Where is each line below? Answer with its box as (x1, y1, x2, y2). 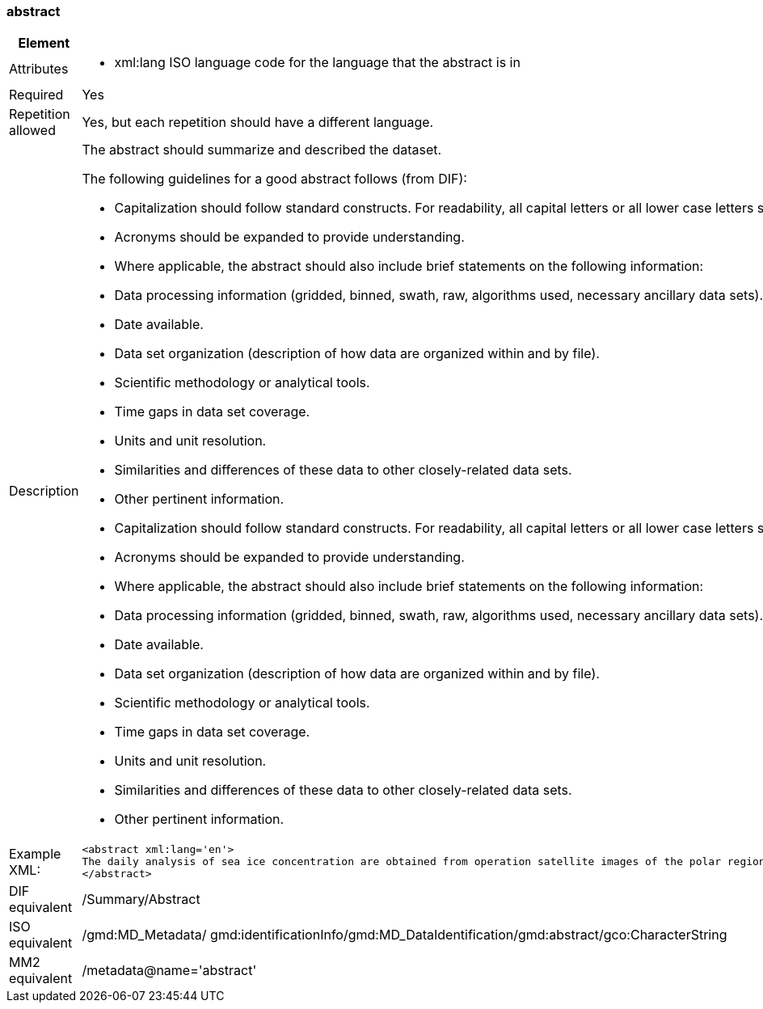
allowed (9, 122, 56, 139)
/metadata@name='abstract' (82, 962, 257, 979)
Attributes (9, 61, 69, 78)
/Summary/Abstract (82, 891, 200, 908)
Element (18, 35, 70, 52)
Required (9, 87, 64, 103)
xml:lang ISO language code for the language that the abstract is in (114, 54, 521, 71)
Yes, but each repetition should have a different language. (82, 114, 434, 131)
